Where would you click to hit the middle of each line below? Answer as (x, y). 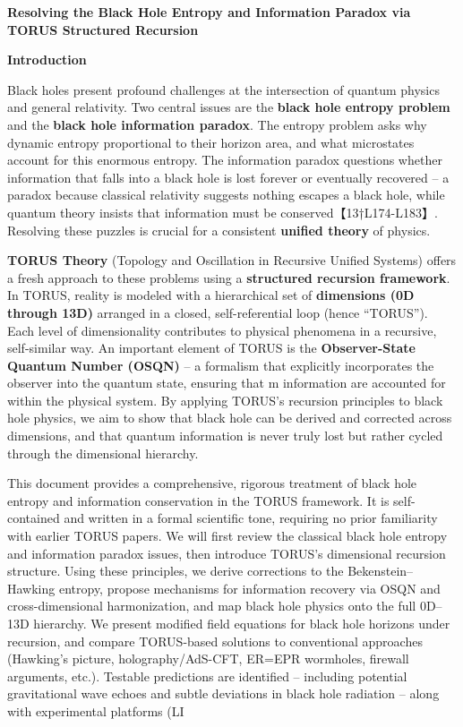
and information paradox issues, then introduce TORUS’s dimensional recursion (227, 553)
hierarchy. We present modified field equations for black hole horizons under (242, 623)
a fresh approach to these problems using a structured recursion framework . (229, 277)
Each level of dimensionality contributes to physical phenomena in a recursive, (222, 330)
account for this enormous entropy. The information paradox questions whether (225, 160)
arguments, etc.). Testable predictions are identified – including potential (207, 676)
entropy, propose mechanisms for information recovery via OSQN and (249, 588)
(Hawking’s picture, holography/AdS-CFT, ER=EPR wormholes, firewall (208, 659)
